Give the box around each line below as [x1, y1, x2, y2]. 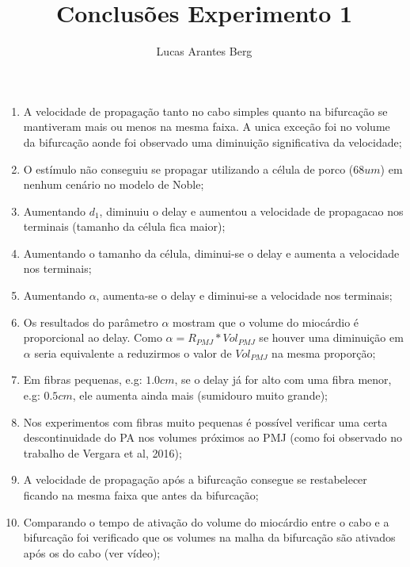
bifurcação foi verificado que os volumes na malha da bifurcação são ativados [23, 529, 396, 546]
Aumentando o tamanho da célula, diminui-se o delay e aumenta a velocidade [23, 244, 400, 261]
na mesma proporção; [271, 344, 376, 361]
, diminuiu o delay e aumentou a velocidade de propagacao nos [99, 202, 404, 219]
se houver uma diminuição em [259, 329, 404, 346]
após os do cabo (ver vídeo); [23, 544, 161, 561]
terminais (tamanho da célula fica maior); [23, 218, 226, 235]
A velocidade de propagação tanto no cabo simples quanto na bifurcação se [23, 102, 388, 119]
